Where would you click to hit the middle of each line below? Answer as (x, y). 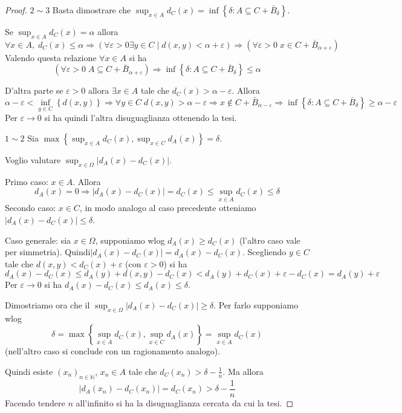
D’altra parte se (34, 90)
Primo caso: (27, 181)
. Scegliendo (264, 252)
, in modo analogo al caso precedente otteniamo (168, 208)
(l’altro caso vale (270, 240)
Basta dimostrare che (92, 10)
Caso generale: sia (38, 240)
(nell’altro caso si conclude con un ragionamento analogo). (113, 351)
